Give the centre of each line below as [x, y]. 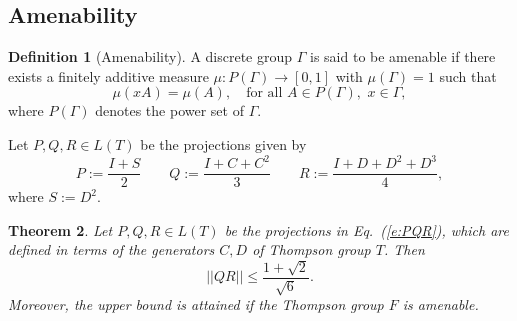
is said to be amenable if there [403, 56]
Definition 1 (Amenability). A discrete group [150, 56]
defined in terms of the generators [111, 249]
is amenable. [440, 304]
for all [264, 93]
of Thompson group [311, 249]
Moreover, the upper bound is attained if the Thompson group [196, 304]
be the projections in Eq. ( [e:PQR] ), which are [367, 229]
